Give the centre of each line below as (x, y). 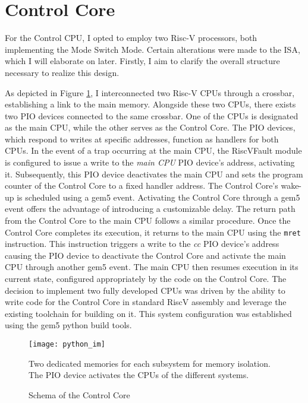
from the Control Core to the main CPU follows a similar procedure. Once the (148, 220)
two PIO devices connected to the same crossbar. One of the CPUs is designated (152, 115)
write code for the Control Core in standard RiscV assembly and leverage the (146, 302)
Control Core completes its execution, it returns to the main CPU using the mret (153, 232)
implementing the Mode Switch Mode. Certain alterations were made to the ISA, (153, 49)
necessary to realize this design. (62, 72)
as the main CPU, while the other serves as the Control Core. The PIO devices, (150, 127)
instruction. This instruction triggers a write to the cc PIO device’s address (142, 244)
